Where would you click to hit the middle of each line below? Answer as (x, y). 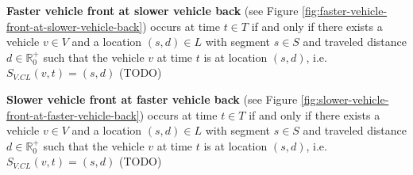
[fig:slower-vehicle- (345, 99)
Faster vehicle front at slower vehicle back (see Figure (152, 10)
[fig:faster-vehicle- (345, 10)
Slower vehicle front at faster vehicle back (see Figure (152, 99)
